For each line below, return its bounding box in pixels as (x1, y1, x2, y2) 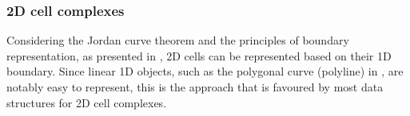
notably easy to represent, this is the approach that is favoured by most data (6, 79, 384, 95)
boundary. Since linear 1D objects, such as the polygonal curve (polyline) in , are (6, 63, 404, 79)
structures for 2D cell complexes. (6, 94, 167, 110)
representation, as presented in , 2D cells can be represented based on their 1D (6, 47, 392, 64)
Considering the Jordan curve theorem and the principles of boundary (6, 32, 349, 48)
